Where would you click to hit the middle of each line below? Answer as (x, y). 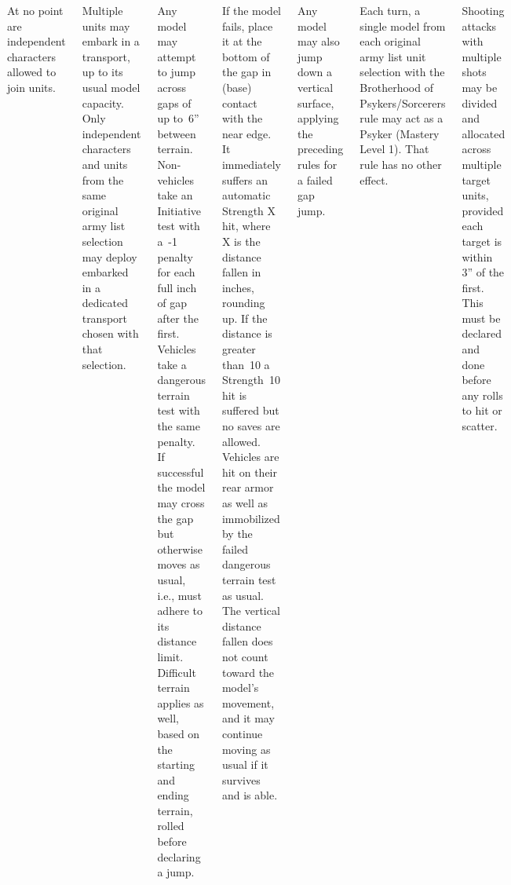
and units (105, 164)
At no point (35, 10)
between (177, 133)
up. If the (245, 318)
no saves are (251, 426)
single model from (403, 26)
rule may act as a (401, 118)
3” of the (483, 272)
